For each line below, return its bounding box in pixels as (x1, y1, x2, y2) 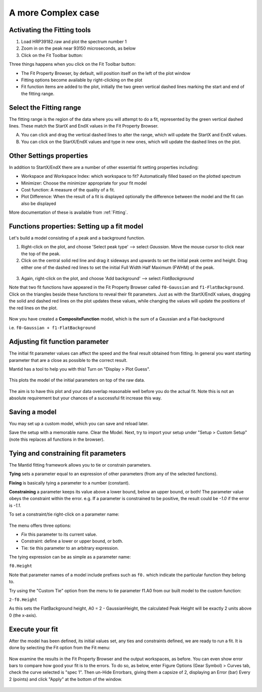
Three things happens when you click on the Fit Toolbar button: (9, 61, 136, 67)
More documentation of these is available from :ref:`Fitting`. (9, 209, 128, 215)
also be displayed (21, 200, 56, 206)
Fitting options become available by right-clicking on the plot (21, 77, 143, 83)
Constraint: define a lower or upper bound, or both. (21, 538, 123, 544)
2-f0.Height (9, 597, 37, 602)
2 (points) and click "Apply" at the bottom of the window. (9, 676, 122, 682)
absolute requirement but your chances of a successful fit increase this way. (9, 395, 162, 401)
